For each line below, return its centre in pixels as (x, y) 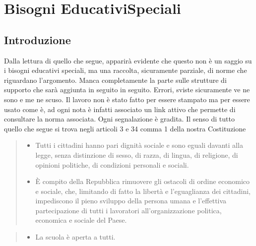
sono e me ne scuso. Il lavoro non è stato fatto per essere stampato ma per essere (127, 99)
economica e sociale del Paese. (81, 220)
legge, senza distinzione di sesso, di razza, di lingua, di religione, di (137, 154)
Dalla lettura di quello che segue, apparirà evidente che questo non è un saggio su (128, 60)
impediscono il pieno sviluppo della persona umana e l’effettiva (131, 201)
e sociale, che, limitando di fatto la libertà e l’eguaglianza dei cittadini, (143, 191)
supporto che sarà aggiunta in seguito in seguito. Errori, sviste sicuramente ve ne (127, 90)
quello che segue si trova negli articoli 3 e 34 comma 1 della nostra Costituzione (125, 128)
